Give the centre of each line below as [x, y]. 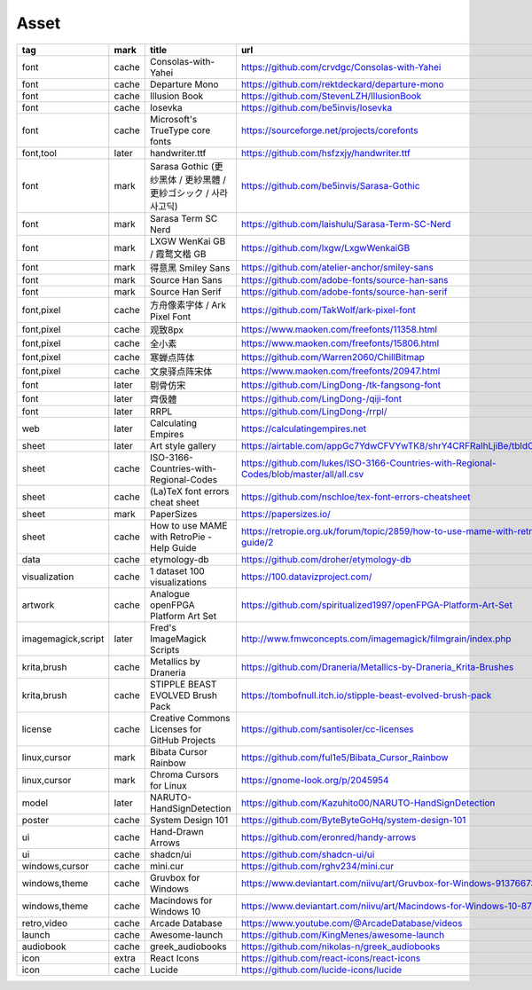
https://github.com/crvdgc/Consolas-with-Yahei [341, 67]
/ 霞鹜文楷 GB [178, 254]
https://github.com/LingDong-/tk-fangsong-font [341, 384]
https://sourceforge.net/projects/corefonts [329, 130]
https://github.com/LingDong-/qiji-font [321, 398]
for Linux [168, 785]
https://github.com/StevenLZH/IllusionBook [331, 96]
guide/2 [257, 542]
